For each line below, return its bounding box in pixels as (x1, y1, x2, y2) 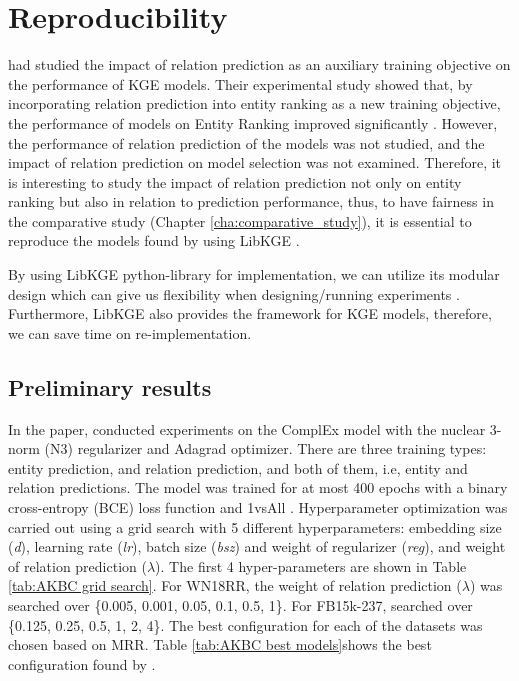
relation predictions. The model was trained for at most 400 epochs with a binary (8, 477, 508, 498)
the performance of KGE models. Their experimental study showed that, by (8, 73, 473, 94)
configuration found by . (8, 653, 156, 674)
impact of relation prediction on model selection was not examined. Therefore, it (8, 152, 502, 173)
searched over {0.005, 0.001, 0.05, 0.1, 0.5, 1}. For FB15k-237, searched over (8, 594, 473, 615)
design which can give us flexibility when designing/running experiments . (8, 283, 460, 304)
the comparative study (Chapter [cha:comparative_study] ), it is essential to (8, 210, 472, 231)
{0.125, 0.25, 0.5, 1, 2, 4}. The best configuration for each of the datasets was (8, 614, 483, 635)
